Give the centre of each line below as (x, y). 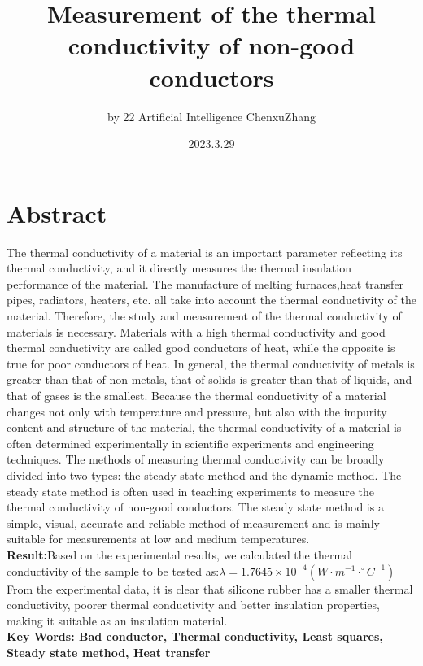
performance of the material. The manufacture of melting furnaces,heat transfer (205, 283)
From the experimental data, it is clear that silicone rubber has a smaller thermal (210, 588)
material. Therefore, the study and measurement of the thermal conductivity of (204, 316)
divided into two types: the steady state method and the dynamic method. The (204, 474)
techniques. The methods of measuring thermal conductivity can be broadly (196, 459)
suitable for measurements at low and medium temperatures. (158, 539)
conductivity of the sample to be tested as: (113, 570)
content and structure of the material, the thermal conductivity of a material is (204, 427)
